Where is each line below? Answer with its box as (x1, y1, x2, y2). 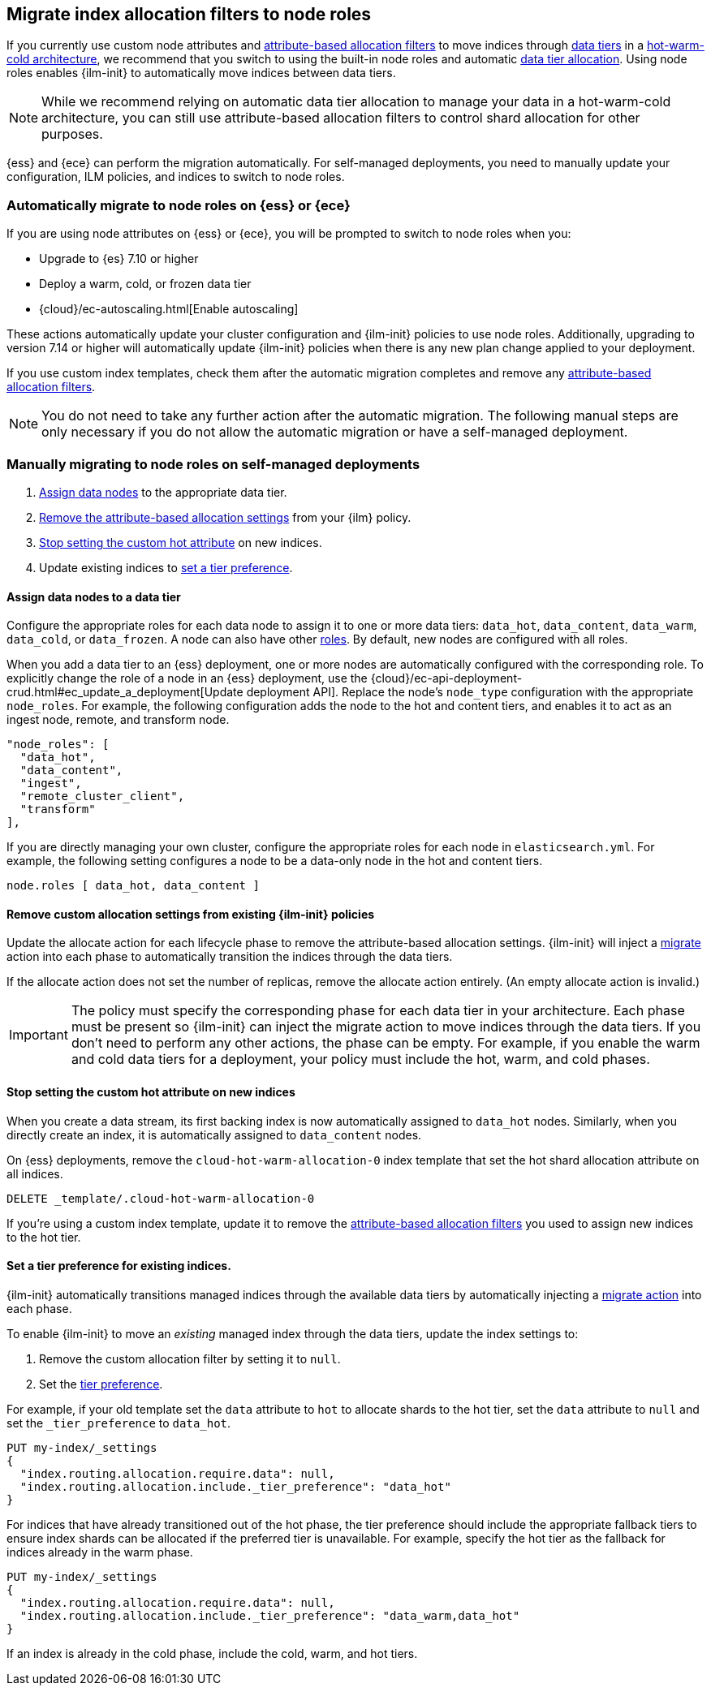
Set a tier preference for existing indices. (6, 1259, 231, 1273)
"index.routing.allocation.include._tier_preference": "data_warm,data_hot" (19, 1608, 520, 1622)
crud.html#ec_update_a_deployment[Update (6, 685, 243, 700)
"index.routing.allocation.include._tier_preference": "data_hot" (19, 1479, 451, 1493)
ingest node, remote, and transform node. (6, 713, 230, 727)
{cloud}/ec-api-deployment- (370, 671, 523, 686)
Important (9, 1027, 68, 1044)
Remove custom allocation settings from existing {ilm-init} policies (6, 906, 375, 921)
